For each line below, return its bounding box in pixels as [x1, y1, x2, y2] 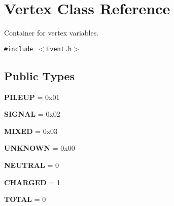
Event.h [46, 45, 72, 53]
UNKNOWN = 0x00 [4, 143, 75, 153]
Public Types [4, 67, 75, 83]
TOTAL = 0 [4, 194, 46, 204]
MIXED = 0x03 [4, 125, 58, 136]
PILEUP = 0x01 [4, 91, 60, 102]
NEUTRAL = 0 [4, 159, 59, 170]
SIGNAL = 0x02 [4, 109, 60, 119]
